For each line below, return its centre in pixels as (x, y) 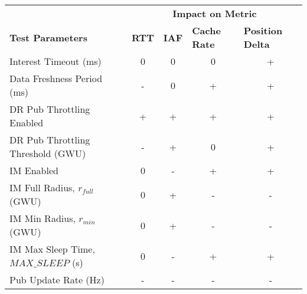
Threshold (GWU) (48, 153)
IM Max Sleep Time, (52, 249)
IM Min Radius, (43, 218)
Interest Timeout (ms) (55, 61)
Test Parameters (48, 37)
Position (263, 30)
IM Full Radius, (42, 187)
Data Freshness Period (56, 78)
